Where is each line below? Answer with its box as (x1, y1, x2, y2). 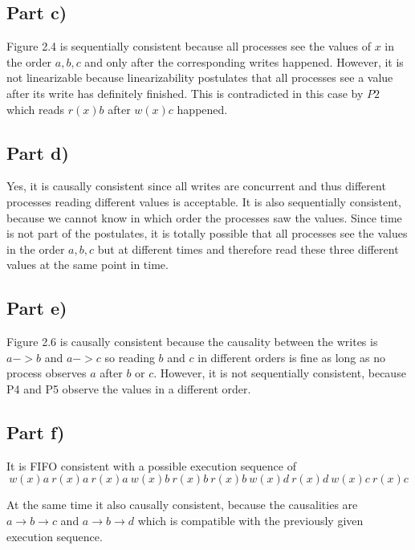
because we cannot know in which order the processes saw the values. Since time (6, 209, 402, 226)
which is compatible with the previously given (137, 511, 364, 528)
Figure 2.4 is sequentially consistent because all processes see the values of (6, 38, 372, 55)
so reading (104, 348, 155, 365)
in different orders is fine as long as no (197, 348, 385, 365)
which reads (6, 100, 65, 117)
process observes (6, 365, 87, 381)
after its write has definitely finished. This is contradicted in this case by (6, 84, 364, 101)
